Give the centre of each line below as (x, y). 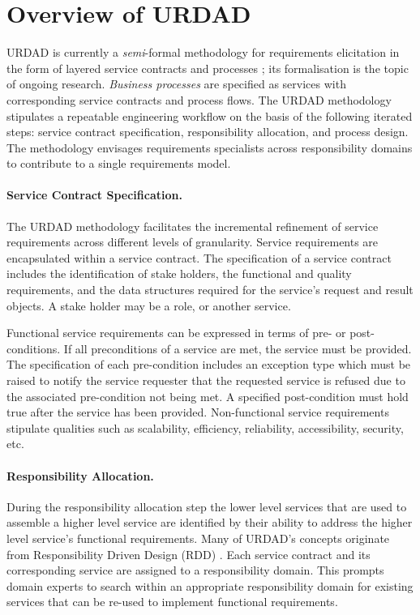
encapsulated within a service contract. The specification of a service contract (199, 257)
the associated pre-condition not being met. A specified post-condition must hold (208, 396)
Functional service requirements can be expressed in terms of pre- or (176, 333)
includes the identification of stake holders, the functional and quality (179, 273)
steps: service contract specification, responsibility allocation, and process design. (208, 132)
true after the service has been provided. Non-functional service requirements (198, 412)
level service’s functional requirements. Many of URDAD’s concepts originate (198, 538)
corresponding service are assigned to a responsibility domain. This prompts (195, 570)
